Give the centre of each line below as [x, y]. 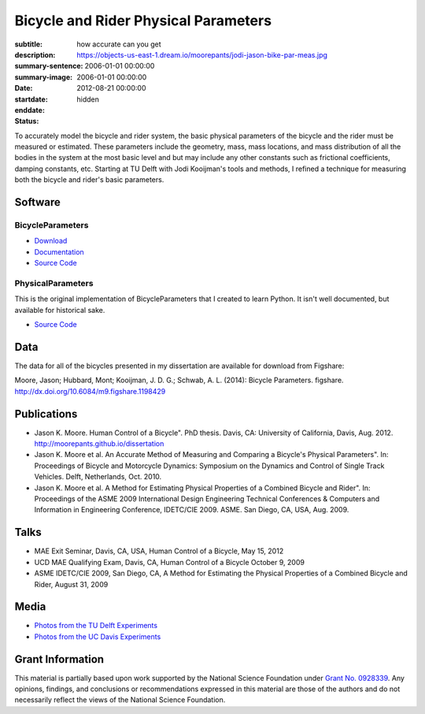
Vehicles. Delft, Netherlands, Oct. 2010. [98, 477]
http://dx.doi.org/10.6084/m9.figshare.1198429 [90, 391]
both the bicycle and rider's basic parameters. [89, 180]
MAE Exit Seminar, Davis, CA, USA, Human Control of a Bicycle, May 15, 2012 [159, 551]
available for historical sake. [60, 310]
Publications [46, 414]
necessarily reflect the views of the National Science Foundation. [120, 700]
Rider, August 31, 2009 [71, 584]
